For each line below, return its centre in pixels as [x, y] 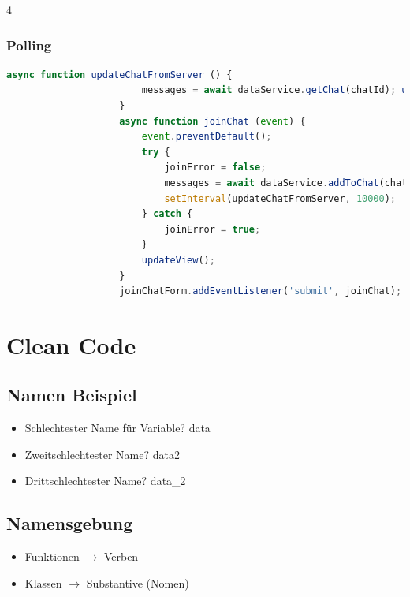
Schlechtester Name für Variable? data [117, 428]
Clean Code [71, 344]
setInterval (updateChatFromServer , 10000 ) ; [280, 198]
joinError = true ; [212, 229]
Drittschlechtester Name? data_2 [105, 481]
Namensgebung [70, 523]
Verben [121, 556]
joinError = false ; [215, 168]
